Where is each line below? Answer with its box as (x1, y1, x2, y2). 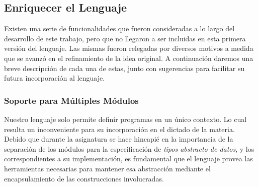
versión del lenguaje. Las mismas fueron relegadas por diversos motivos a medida (4, 43, 253, 53)
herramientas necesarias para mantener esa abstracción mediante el (4, 163, 211, 173)
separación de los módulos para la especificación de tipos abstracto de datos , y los (4, 143, 254, 154)
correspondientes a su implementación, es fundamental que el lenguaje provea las (4, 153, 253, 164)
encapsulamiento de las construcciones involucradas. (4, 173, 164, 183)
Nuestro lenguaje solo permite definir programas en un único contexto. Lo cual (4, 113, 247, 124)
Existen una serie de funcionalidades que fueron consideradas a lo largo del (4, 23, 235, 34)
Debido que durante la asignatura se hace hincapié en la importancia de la (4, 134, 233, 144)
